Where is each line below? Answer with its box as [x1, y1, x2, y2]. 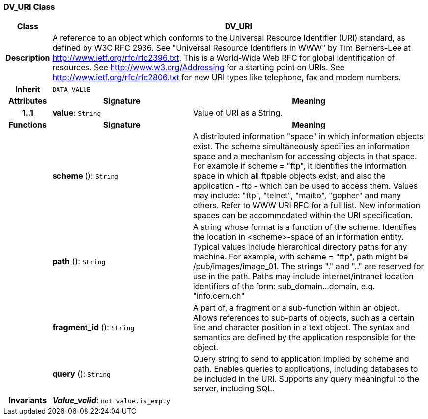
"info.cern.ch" [193, 291, 245, 301]
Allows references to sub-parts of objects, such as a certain [193, 313, 415, 323]
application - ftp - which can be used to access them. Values [193, 181, 418, 191]
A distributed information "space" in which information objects [193, 131, 424, 142]
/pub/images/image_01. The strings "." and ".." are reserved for [193, 261, 424, 272]
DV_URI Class [3, 2, 55, 12]
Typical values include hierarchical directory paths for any [193, 242, 407, 252]
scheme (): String [52, 171, 118, 181]
